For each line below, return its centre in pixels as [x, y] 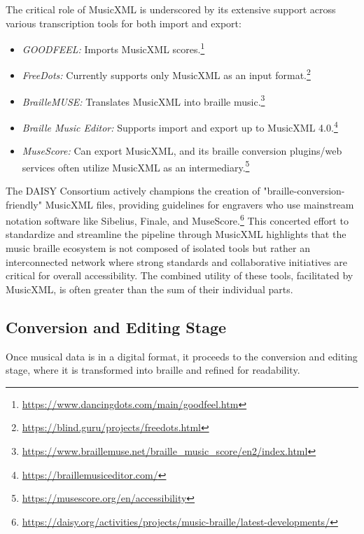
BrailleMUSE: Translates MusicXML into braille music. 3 [143, 100]
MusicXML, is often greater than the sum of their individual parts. [149, 289]
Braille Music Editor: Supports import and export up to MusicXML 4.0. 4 [180, 126]
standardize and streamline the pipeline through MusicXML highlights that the [176, 234]
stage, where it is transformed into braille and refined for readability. [153, 370]
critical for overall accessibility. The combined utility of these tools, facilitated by [180, 275]
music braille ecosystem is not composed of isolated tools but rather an [158, 248]
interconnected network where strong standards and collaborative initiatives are [176, 261]
